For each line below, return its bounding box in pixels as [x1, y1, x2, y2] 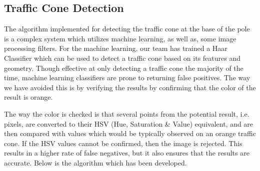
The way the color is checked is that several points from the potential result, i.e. [4, 108, 249, 119]
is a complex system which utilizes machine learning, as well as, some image [4, 33, 236, 43]
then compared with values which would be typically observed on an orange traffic [4, 128, 256, 139]
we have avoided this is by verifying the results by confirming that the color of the [4, 82, 256, 92]
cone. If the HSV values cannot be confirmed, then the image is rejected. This [4, 138, 242, 148]
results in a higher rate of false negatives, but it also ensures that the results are [4, 148, 249, 158]
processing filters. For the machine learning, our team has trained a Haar [4, 43, 227, 53]
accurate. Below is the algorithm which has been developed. [4, 157, 187, 168]
